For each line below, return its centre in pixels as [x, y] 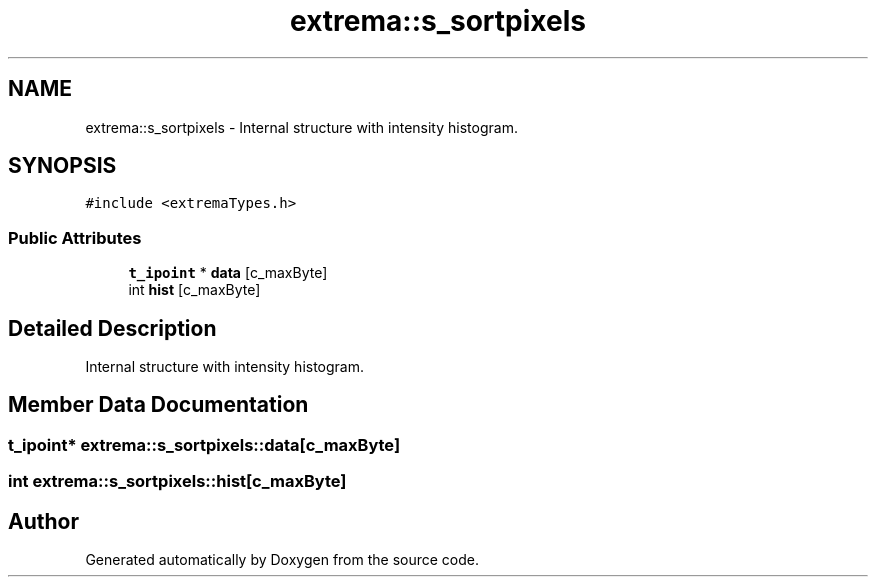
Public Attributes [75, 237]
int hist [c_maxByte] [194, 290]
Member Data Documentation [158, 405]
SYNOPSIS [62, 166]
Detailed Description [112, 328]
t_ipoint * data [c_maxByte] [228, 273]
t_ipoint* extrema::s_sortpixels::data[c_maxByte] [204, 444]
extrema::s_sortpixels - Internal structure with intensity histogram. [301, 127]
